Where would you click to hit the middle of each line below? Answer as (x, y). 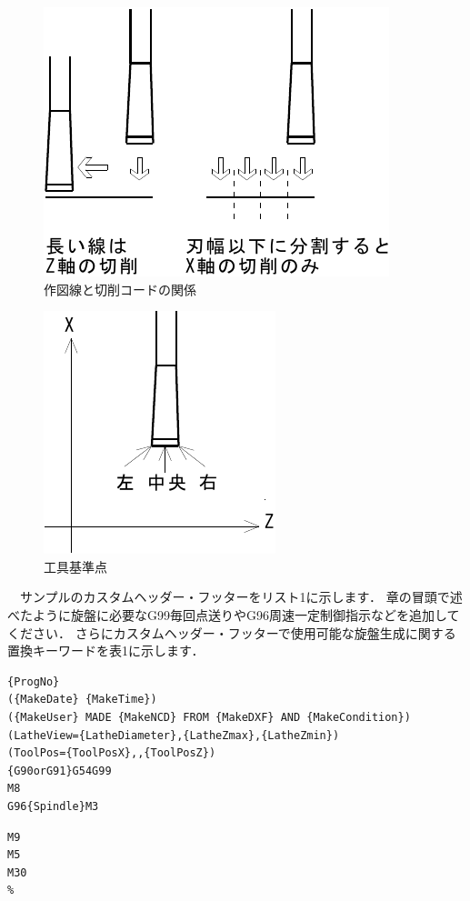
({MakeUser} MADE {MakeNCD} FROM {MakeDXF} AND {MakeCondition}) (209, 717)
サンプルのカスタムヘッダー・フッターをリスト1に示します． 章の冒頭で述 (241, 597)
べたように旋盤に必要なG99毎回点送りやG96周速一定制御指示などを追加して (234, 614)
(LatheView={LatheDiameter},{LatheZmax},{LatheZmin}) (174, 735)
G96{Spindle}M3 (53, 806)
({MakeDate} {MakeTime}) (82, 700)
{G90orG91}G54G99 (60, 771)
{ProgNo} (34, 681)
